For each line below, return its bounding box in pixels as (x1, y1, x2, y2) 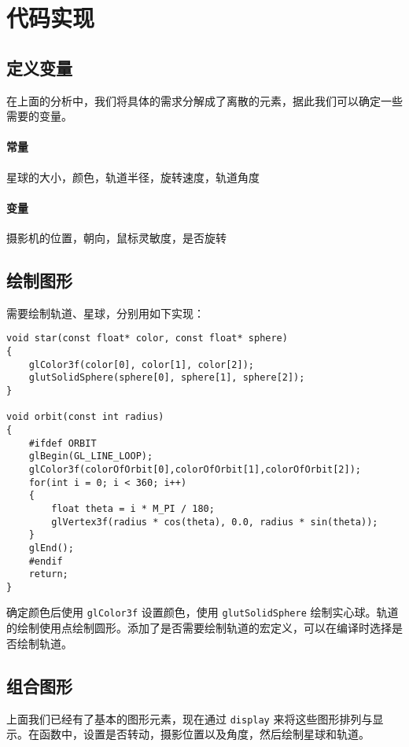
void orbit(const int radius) (6, 411, 164, 423)
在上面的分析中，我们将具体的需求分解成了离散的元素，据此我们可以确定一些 (6, 92, 403, 109)
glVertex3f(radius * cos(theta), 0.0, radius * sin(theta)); (51, 516, 378, 528)
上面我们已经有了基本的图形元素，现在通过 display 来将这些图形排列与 (6, 710, 373, 727)
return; (28, 569, 68, 580)
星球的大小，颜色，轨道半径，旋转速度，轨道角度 (6, 168, 260, 185)
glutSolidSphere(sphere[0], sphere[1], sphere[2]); (28, 372, 305, 384)
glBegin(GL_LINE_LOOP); (28, 451, 153, 462)
